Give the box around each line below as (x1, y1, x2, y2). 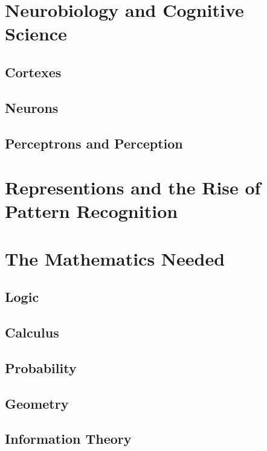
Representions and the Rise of (5, 175, 261, 200)
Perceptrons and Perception (5, 133, 183, 152)
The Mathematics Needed (5, 246, 225, 270)
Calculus (5, 323, 59, 342)
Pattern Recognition (5, 199, 178, 223)
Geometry (5, 394, 69, 412)
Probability (5, 358, 77, 377)
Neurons (5, 98, 59, 117)
